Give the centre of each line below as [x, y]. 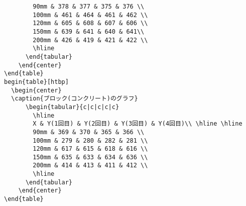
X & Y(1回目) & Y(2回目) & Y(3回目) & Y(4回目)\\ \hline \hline [138, 124]
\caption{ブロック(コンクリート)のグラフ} [75, 99]
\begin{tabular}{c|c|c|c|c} [72, 107]
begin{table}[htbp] [36, 82]
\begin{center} [36, 90]
